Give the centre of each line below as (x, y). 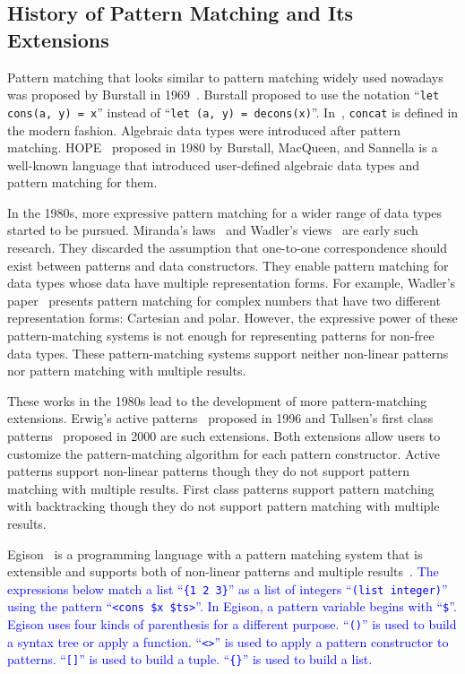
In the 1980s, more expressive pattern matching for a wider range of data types (225, 212)
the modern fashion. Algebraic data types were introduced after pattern (204, 130)
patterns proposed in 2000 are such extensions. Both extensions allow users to (224, 436)
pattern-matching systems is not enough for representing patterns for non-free (221, 336)
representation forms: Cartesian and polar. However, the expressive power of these (232, 318)
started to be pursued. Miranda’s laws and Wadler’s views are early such (213, 230)
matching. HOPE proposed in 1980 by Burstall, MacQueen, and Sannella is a (223, 147)
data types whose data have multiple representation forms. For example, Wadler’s (232, 283)
